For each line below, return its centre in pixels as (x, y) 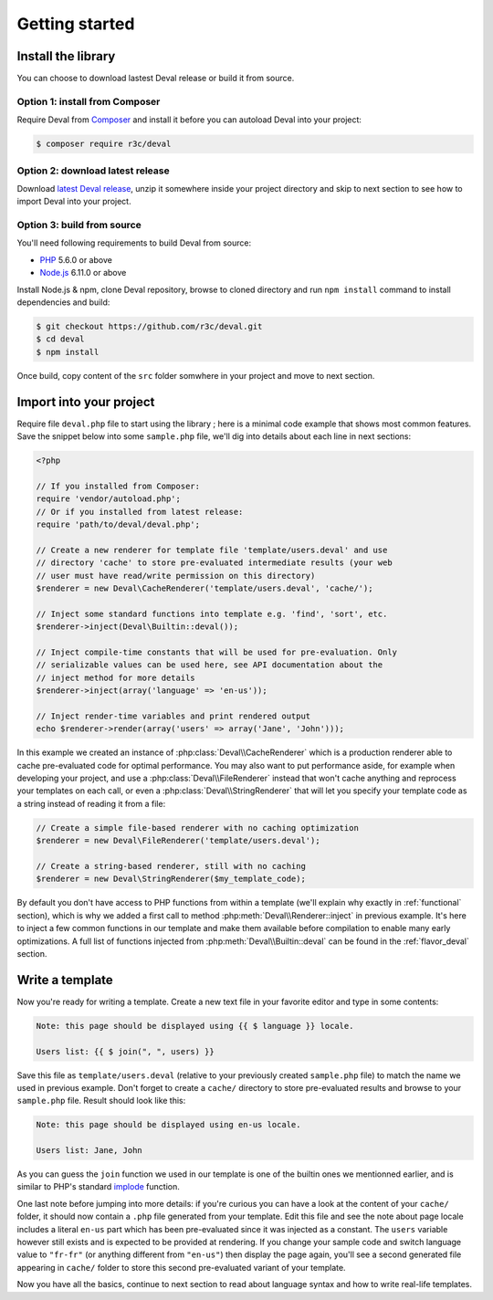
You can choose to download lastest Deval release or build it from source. (156, 79)
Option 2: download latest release (93, 171)
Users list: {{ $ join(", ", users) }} (125, 1051)
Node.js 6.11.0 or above (83, 273)
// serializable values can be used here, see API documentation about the (210, 665)
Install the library (66, 56)
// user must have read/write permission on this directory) (176, 576)
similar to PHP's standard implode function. (98, 1187)
